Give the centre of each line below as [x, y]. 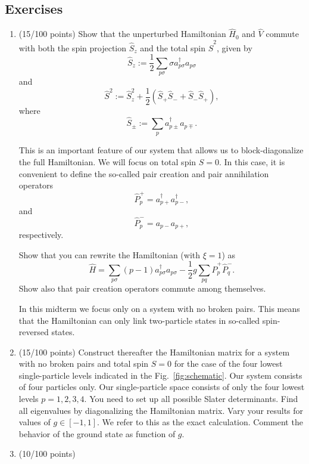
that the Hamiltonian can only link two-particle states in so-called [139, 320]
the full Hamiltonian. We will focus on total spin [107, 162]
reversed [34, 332]
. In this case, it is [252, 162]
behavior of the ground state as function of [97, 433]
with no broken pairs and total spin [84, 364]
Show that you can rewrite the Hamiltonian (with [110, 254]
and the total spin [173, 47]
